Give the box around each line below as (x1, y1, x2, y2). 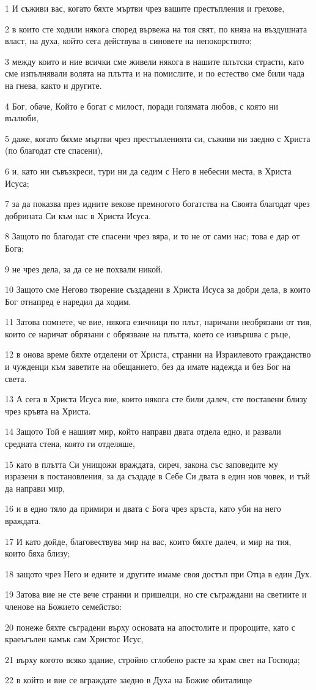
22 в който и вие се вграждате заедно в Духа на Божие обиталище (5, 673, 252, 686)
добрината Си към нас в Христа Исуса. (5, 209, 151, 222)
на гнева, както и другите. (5, 78, 102, 91)
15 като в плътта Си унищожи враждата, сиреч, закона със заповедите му (5, 457, 279, 470)
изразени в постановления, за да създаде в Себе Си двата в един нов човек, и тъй (5, 470, 310, 482)
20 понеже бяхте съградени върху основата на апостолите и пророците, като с (5, 620, 296, 633)
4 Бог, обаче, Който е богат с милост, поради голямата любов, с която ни (5, 99, 278, 112)
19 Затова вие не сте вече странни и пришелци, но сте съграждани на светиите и (5, 588, 307, 601)
